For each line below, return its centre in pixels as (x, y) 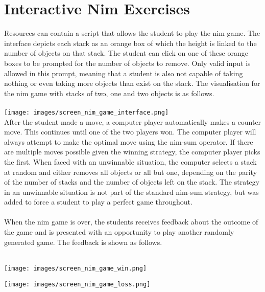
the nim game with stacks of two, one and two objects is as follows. (109, 93)
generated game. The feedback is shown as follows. (83, 242)
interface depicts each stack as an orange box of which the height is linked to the (130, 43)
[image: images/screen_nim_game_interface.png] (87, 112)
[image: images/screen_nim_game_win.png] (76, 268)
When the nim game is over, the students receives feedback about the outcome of (131, 222)
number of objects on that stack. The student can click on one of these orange (126, 53)
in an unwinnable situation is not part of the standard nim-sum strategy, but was (131, 192)
